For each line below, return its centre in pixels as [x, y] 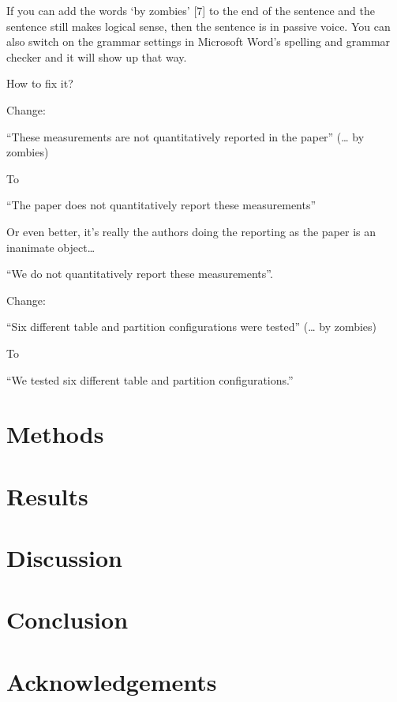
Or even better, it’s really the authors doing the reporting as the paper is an [191, 231]
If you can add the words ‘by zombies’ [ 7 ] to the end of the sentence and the [191, 10]
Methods [55, 434]
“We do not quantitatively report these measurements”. [140, 274]
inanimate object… [51, 247]
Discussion [64, 558]
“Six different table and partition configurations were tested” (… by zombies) [192, 327]
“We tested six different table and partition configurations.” [150, 379]
